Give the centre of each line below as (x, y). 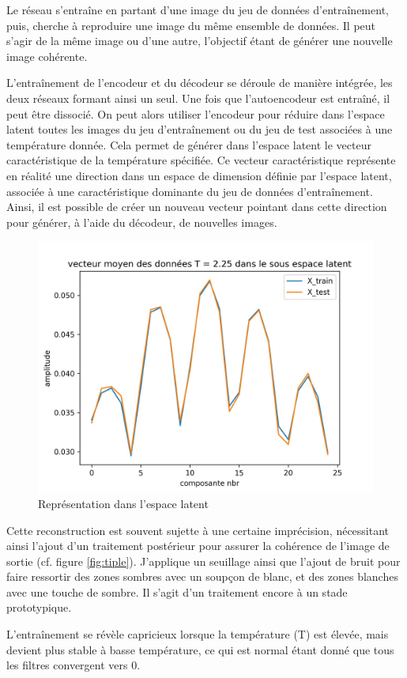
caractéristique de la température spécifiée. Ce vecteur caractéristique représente (201, 160)
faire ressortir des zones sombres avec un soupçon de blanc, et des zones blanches (202, 576)
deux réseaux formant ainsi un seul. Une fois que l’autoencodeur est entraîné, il (198, 98)
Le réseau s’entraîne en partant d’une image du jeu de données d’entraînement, (198, 9)
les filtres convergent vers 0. (73, 665)
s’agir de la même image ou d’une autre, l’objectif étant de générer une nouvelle (200, 41)
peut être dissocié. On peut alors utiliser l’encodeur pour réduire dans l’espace (196, 113)
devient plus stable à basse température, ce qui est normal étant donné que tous (200, 649)
